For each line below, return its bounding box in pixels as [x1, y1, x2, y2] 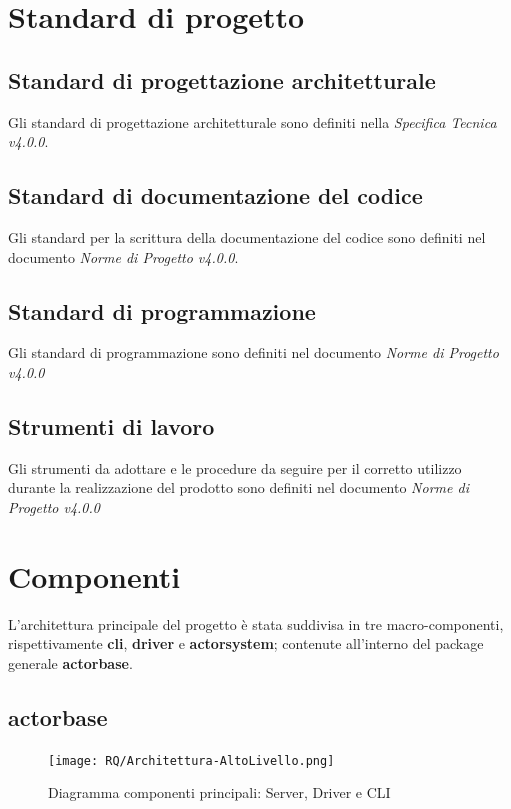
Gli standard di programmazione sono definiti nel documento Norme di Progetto [8, 342, 499, 363]
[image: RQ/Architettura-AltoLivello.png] [48, 753, 335, 768]
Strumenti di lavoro [8, 410, 215, 441]
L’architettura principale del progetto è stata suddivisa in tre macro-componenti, [8, 613, 504, 634]
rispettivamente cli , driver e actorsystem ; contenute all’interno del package [8, 633, 484, 654]
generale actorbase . [8, 652, 133, 673]
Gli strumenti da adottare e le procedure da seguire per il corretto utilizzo [8, 457, 462, 478]
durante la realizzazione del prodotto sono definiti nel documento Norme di [8, 477, 469, 498]
